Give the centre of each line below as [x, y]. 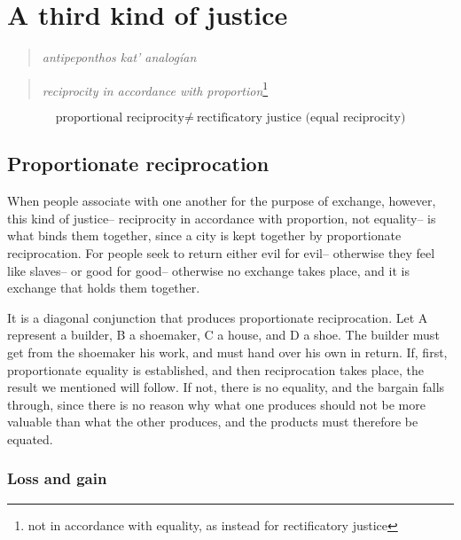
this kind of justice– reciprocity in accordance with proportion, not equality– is [222, 218]
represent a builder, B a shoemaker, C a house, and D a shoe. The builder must [223, 335]
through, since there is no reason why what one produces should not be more [216, 404]
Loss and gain [57, 478]
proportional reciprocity [120, 117]
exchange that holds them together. [104, 288]
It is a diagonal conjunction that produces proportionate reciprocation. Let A [218, 317]
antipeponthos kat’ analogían [119, 57]
